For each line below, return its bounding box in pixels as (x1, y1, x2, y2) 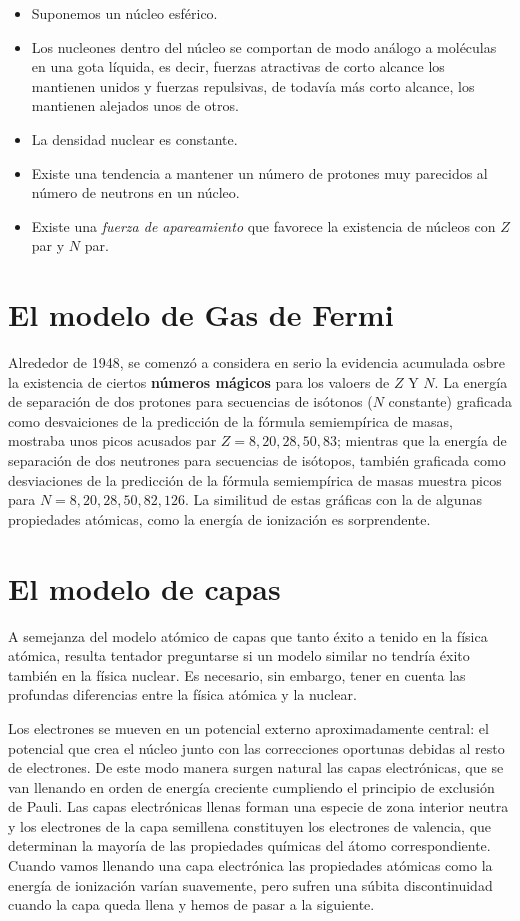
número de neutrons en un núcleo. (31, 182, 240, 203)
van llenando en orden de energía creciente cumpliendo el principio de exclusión (8, 776, 495, 797)
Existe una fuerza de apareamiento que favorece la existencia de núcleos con (31, 215, 496, 236)
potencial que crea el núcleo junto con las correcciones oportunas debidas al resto (8, 737, 505, 758)
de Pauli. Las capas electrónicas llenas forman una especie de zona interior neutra (8, 796, 509, 817)
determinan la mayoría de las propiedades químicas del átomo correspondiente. (8, 835, 491, 856)
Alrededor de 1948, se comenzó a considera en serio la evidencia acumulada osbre (8, 352, 506, 373)
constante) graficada (388, 391, 512, 412)
